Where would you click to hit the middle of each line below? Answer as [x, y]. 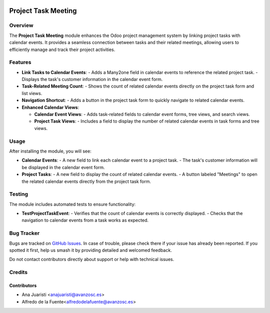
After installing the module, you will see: [50, 151]
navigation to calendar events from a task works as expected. [85, 220]
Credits [18, 272]
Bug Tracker [24, 233]
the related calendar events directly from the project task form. [86, 181]
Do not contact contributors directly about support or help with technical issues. [92, 259]
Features [20, 62]
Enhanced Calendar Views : [50, 107]
